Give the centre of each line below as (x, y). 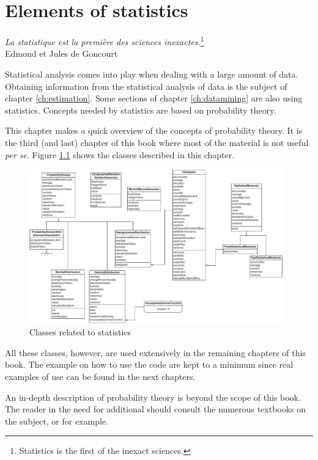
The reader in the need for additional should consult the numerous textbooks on (156, 409)
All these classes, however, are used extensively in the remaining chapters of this (155, 352)
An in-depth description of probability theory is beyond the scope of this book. (153, 397)
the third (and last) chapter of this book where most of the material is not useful (157, 142)
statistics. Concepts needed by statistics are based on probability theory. (141, 110)
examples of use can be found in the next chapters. (100, 377)
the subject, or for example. (57, 421)
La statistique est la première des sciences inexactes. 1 (105, 41)
